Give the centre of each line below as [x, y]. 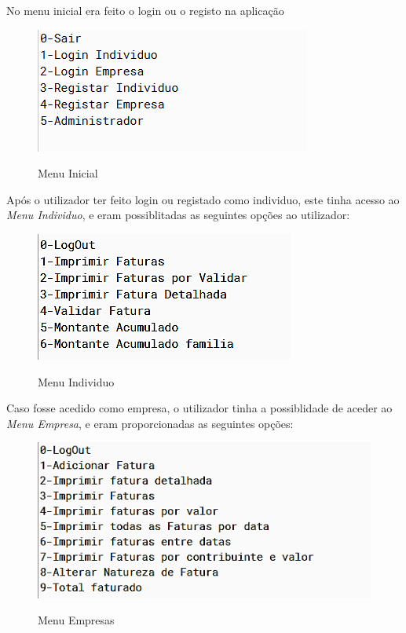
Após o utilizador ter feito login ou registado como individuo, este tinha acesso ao [203, 199]
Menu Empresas [76, 620]
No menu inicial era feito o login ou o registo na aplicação [145, 10]
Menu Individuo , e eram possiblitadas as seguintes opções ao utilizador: [178, 215]
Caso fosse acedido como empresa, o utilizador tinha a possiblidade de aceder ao [199, 408]
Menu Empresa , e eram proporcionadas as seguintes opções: [150, 423]
